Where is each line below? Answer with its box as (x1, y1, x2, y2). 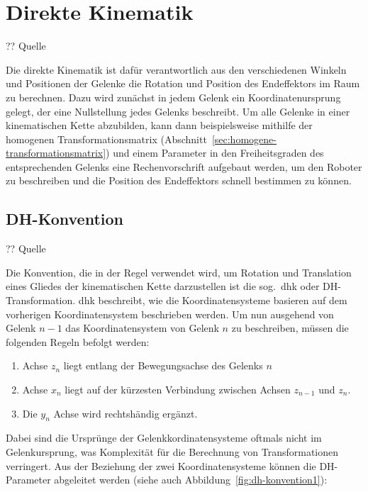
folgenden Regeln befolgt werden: (6, 334, 150, 349)
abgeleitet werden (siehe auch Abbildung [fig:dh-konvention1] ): (54, 472, 328, 487)
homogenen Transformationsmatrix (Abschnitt (6, 131, 207, 146)
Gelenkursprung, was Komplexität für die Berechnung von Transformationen (6, 445, 339, 459)
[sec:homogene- (211, 131, 277, 146)
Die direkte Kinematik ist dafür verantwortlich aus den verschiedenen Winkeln (6, 62, 347, 77)
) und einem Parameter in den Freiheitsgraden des (106, 145, 324, 160)
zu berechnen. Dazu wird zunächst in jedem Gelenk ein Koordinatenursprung (6, 89, 341, 104)
